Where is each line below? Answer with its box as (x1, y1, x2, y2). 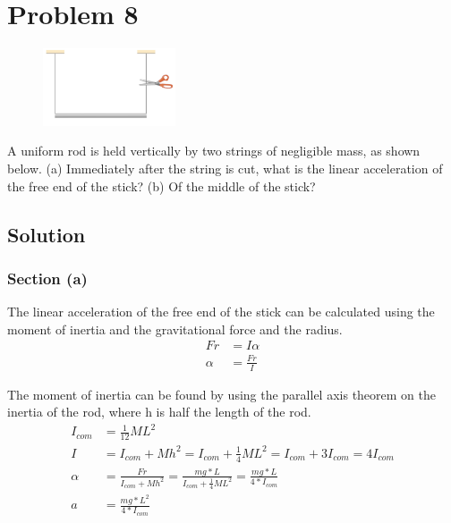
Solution (7, 220, 86, 248)
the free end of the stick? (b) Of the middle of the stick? (7, 176, 316, 195)
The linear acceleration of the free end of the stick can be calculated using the (7, 302, 435, 321)
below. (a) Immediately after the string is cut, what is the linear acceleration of (7, 158, 443, 177)
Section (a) (7, 266, 88, 289)
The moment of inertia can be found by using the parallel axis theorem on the (7, 384, 436, 403)
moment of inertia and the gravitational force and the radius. (7, 319, 343, 338)
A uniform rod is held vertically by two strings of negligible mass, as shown (7, 141, 421, 160)
